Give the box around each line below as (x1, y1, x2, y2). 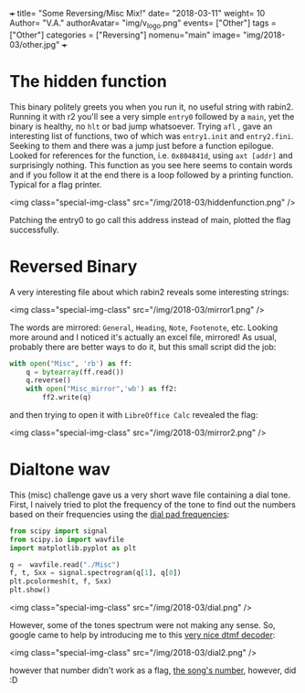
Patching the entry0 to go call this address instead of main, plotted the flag (9, 214, 291, 225)
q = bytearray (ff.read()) (26, 368, 125, 377)
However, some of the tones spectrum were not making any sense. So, (9, 620, 276, 631)
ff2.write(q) (42, 393, 92, 402)
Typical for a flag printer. (9, 178, 102, 190)
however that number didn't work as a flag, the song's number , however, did (9, 665, 297, 676)
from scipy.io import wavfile (9, 535, 125, 544)
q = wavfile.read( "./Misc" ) (9, 560, 121, 570)
